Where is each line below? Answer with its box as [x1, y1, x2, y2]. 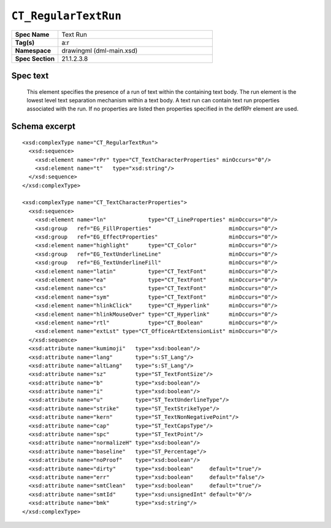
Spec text [11, 71, 49, 81]
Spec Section [15, 54, 55, 63]
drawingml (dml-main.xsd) [61, 46, 138, 55]
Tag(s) [15, 38, 35, 47]
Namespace [15, 46, 51, 55]
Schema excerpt [11, 121, 76, 132]
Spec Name [15, 30, 50, 39]
